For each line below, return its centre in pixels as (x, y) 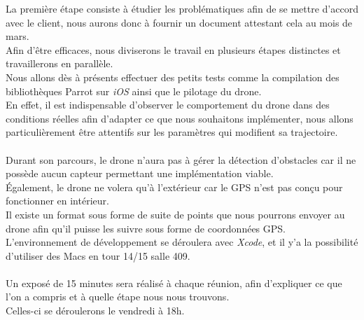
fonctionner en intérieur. (57, 201)
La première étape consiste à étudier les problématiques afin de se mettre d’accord (182, 8)
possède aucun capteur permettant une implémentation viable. (140, 173)
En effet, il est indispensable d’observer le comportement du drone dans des (168, 105)
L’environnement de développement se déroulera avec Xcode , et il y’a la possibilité (182, 242)
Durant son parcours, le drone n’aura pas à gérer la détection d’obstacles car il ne (181, 159)
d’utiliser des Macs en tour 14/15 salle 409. (98, 255)
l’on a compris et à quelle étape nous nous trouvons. (118, 297)
